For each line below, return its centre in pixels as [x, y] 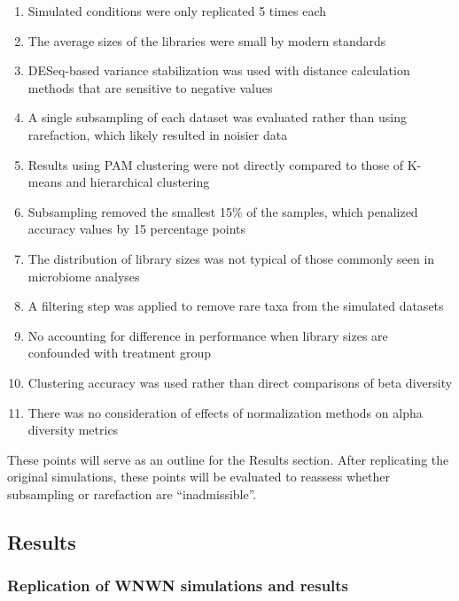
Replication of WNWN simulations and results [178, 586]
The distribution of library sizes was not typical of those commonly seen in [231, 258]
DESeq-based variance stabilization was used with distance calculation [219, 70]
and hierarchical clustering [138, 182]
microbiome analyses [84, 276]
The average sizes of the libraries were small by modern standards [207, 40]
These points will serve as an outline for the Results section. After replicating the [228, 459]
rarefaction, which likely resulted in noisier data [158, 134]
